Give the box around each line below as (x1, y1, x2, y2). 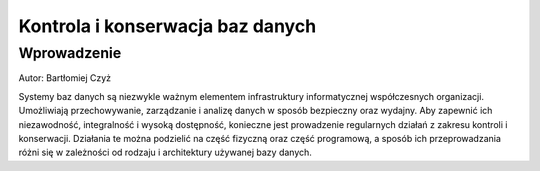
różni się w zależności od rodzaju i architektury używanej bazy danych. (18, 146, 312, 159)
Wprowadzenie (18, 44, 122, 62)
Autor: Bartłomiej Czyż (18, 72, 112, 84)
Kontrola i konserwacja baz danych (18, 15, 317, 37)
